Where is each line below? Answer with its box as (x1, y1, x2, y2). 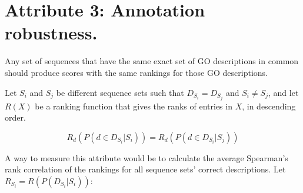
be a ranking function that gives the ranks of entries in (35, 99, 232, 112)
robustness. (5, 21, 98, 45)
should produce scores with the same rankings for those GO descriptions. (5, 66, 268, 78)
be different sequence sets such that (56, 86, 184, 98)
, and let (268, 86, 299, 98)
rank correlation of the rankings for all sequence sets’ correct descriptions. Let (5, 163, 286, 175)
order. (5, 111, 26, 124)
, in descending (242, 99, 296, 112)
